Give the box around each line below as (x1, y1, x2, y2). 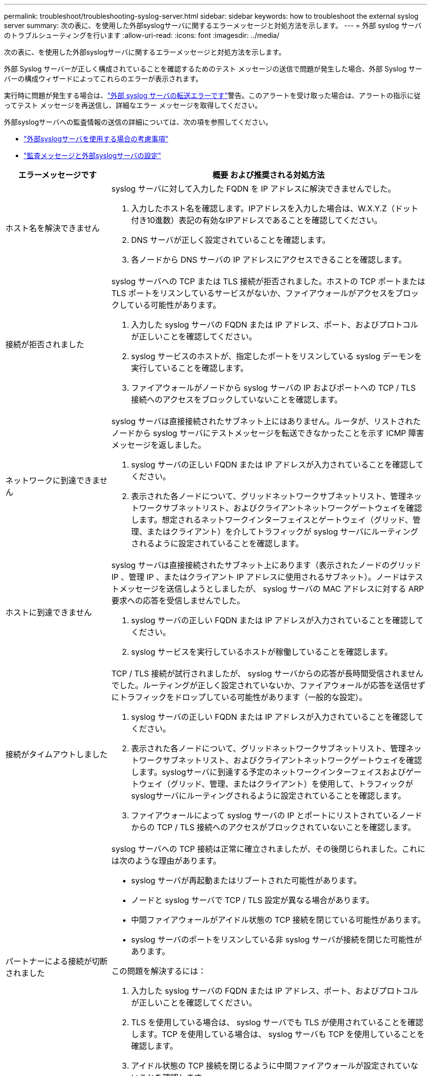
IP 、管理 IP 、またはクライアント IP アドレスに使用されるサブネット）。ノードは (111, 572, 407, 582)
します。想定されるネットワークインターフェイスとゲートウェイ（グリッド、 (131, 515, 413, 525)
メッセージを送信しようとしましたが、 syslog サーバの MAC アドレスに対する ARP (119, 584, 424, 594)
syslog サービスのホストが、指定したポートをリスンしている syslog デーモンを (131, 351, 422, 361)
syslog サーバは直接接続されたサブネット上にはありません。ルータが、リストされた (111, 416, 421, 426)
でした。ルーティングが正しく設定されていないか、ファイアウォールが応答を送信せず (111, 680, 426, 690)
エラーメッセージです (18, 170, 97, 180)
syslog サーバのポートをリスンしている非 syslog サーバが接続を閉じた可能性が (131, 935, 422, 944)
